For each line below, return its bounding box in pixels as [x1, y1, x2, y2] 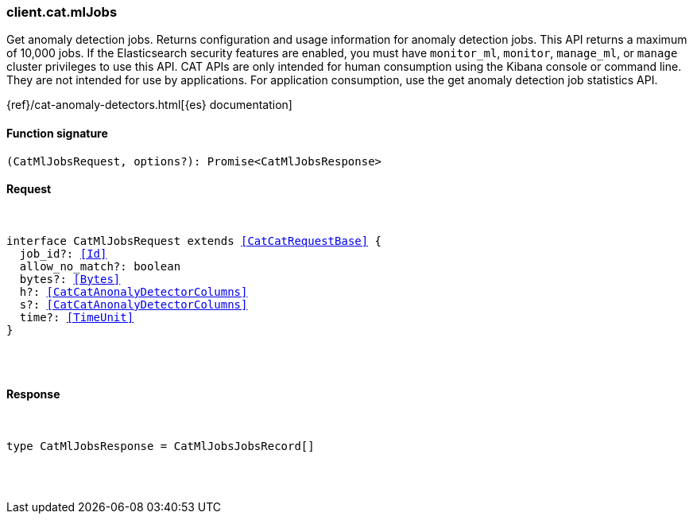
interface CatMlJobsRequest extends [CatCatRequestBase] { [6, 234, 382, 247]
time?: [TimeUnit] [19, 310, 134, 324]
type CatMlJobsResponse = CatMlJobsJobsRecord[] [6, 440, 315, 453]
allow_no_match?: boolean [19, 259, 181, 273]
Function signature [6, 126, 108, 140]
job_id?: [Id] [19, 246, 107, 260]
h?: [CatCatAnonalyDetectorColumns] [19, 285, 248, 298]
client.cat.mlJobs [6, 4, 118, 20]
